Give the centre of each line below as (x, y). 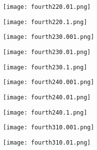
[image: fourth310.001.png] (49, 128)
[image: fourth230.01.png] (47, 52)
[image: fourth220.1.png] (45, 22)
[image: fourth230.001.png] (49, 37)
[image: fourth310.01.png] (47, 142)
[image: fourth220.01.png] (47, 7)
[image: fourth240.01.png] (47, 97)
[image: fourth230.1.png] (45, 67)
